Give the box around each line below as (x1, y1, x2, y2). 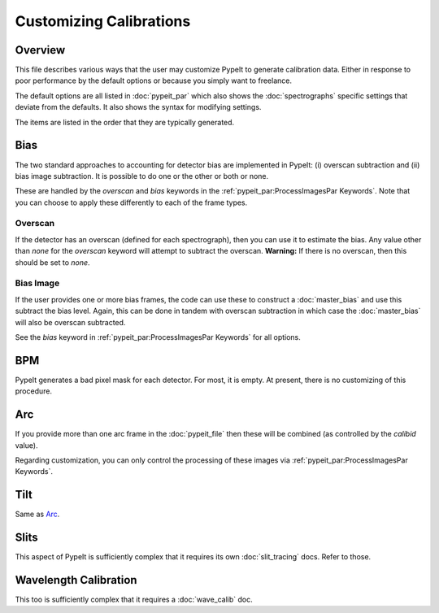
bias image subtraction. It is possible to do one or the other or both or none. (15, 171, 269, 180)
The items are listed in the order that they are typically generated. (15, 117, 235, 127)
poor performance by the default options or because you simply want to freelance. (15, 76, 293, 85)
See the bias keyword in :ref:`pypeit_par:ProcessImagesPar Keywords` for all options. (15, 332, 301, 341)
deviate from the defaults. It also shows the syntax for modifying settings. (15, 102, 262, 112)
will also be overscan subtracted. (15, 317, 126, 327)
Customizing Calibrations (15, 12, 191, 30)
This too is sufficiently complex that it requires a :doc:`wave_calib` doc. (15, 594, 254, 605)
